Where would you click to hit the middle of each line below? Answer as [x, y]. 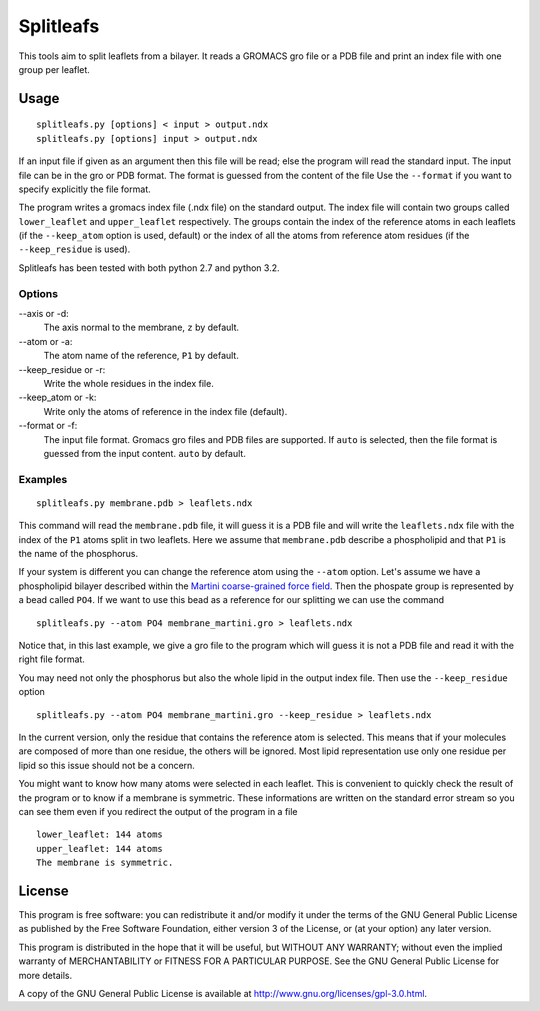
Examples [43, 479]
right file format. [51, 659]
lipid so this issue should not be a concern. [106, 765]
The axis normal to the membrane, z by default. [141, 327]
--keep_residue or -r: [62, 369]
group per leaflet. [54, 69]
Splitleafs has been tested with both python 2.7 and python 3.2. [149, 267]
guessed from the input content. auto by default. [145, 453]
